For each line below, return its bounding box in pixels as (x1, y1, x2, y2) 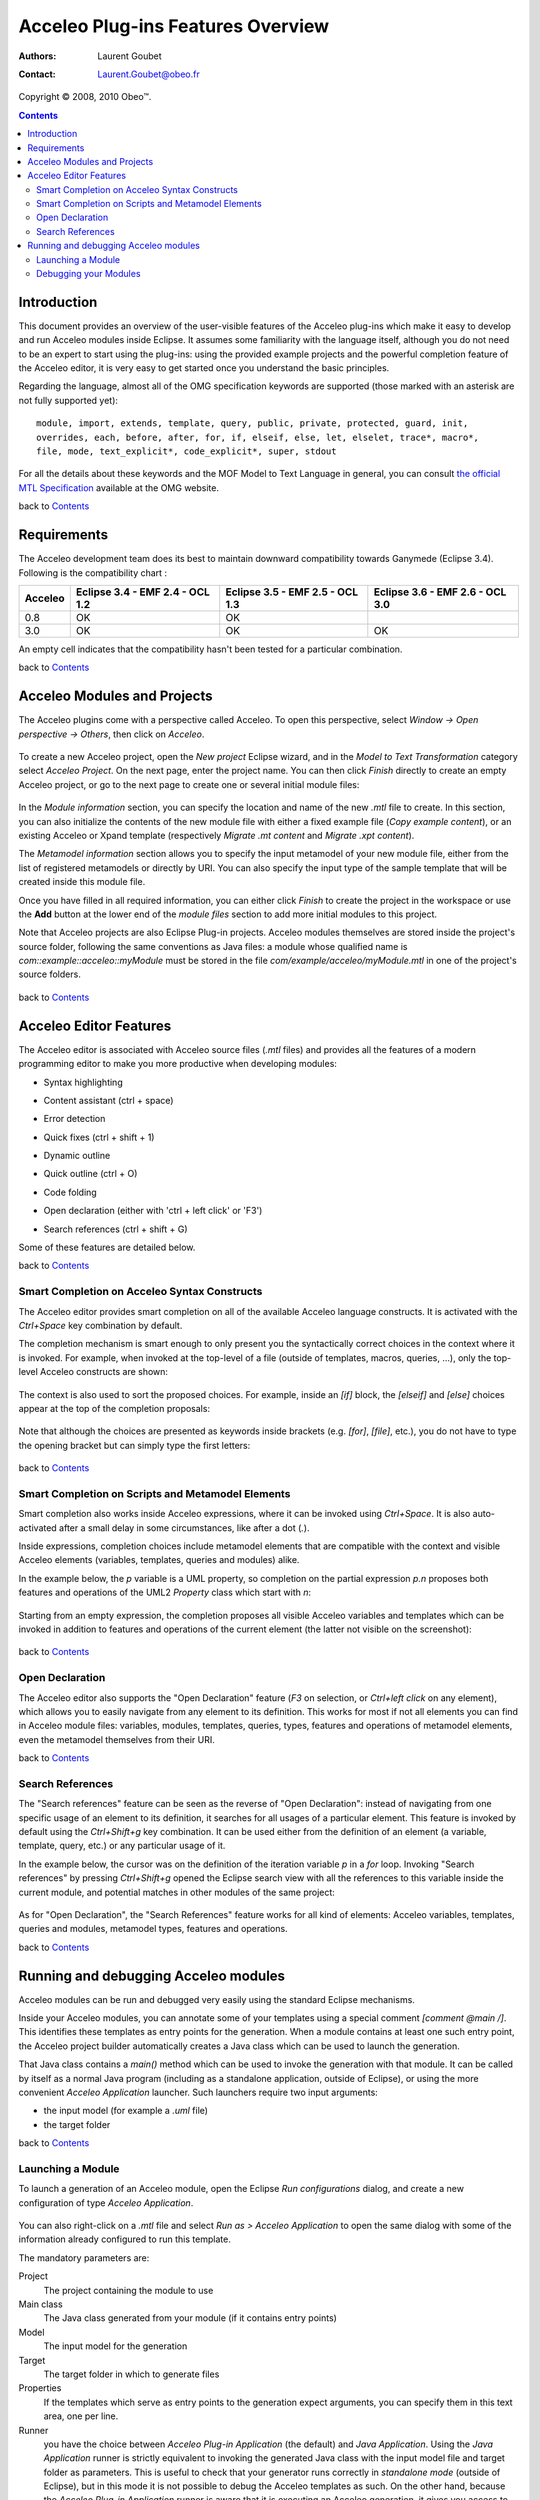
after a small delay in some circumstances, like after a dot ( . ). (58, 1521, 310, 1534)
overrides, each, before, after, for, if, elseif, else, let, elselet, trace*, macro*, (36, 431, 480, 443)
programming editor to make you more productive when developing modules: (18, 1058, 337, 1070)
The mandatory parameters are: (18, 2251, 150, 2264)
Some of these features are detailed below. (18, 1241, 196, 1254)
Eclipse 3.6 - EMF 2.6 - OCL (373, 585, 507, 599)
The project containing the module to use (43, 2284, 214, 2296)
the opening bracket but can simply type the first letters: (18, 1439, 251, 1451)
